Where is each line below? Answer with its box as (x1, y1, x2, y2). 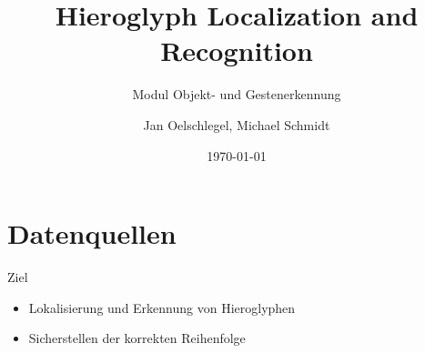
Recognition (160, 32, 313, 69)
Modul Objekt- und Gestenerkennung (132, 85, 341, 104)
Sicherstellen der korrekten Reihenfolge (28, 328, 246, 348)
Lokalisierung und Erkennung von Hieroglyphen (28, 298, 296, 317)
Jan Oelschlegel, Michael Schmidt (143, 115, 330, 134)
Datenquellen (7, 215, 177, 252)
